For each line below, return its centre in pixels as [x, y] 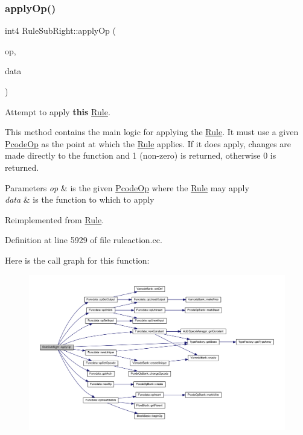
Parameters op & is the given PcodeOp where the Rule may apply [127, 187]
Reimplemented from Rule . [55, 219]
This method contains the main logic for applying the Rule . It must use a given [152, 132]
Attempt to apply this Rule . [58, 111]
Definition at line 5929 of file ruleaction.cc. [84, 240]
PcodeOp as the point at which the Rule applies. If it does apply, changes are [148, 143]
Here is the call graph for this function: [77, 260]
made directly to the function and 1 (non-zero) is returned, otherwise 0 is [141, 155]
